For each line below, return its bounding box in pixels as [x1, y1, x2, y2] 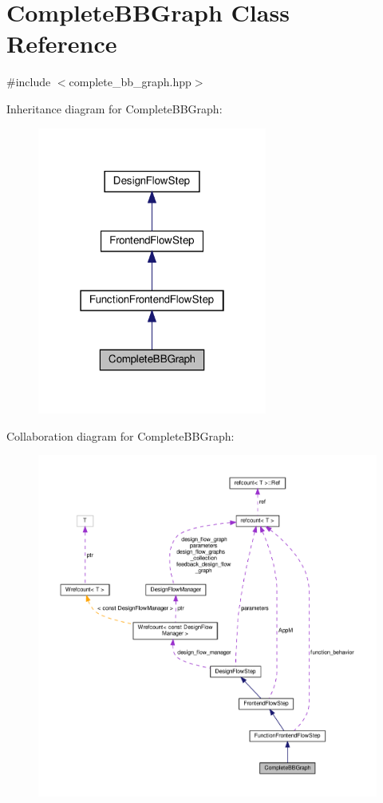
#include [6, 73, 51, 90]
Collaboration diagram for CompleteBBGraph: [6, 427, 235, 444]
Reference [6, 27, 117, 60]
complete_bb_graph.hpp [69, 73, 191, 90]
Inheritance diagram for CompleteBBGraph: [6, 100, 223, 117]
